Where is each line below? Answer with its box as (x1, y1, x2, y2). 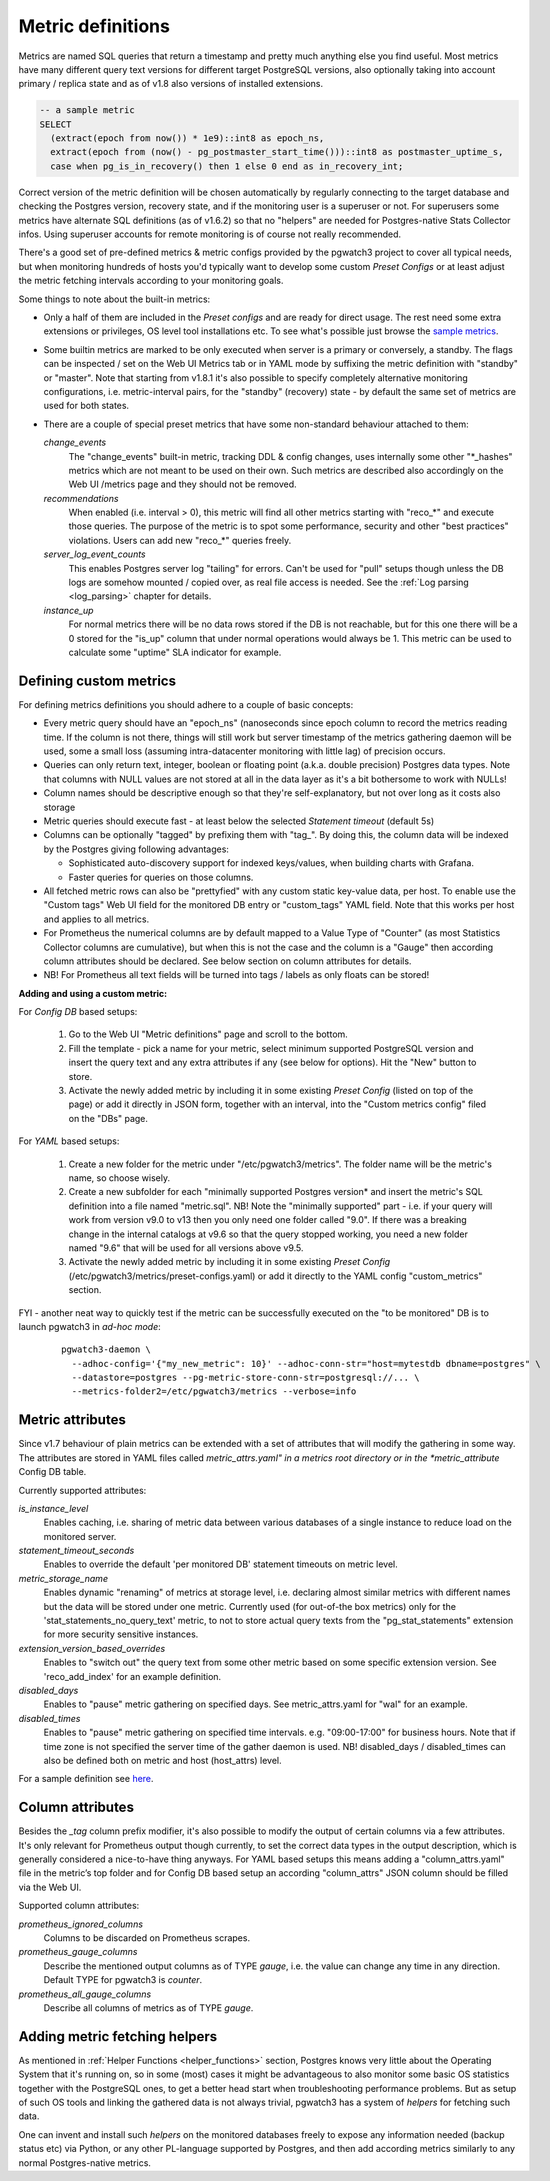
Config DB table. (18, 1466, 87, 1478)
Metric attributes (18, 1411, 127, 1429)
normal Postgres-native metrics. (18, 2156, 152, 2169)
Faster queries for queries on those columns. (68, 871, 254, 883)
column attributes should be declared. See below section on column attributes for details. (43, 955, 412, 967)
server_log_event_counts (43, 548, 146, 560)
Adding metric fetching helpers (18, 2028, 218, 2045)
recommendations (43, 492, 119, 504)
